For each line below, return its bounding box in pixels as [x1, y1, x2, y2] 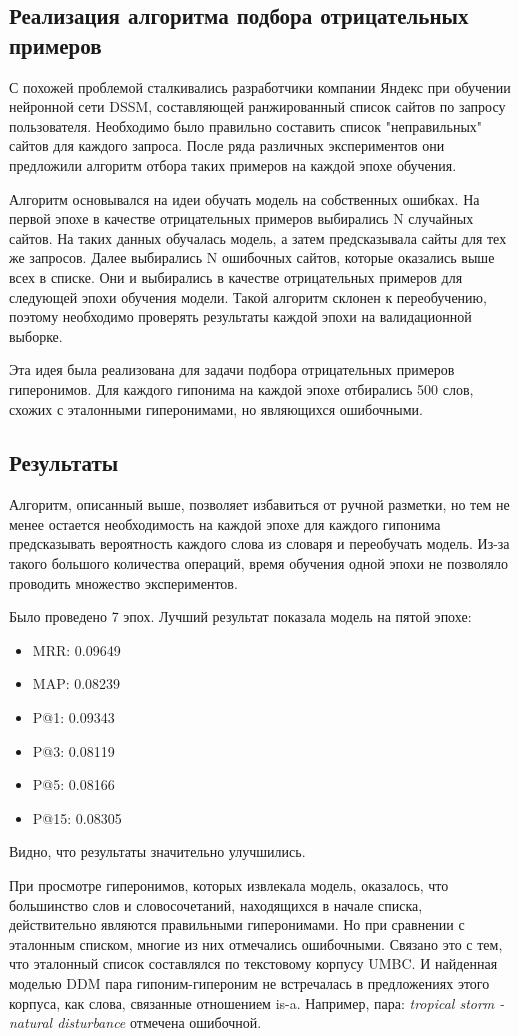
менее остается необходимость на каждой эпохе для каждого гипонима [9, 513, 441, 534]
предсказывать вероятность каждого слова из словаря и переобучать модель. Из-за [9, 533, 510, 554]
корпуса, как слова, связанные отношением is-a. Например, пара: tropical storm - [9, 992, 505, 1013]
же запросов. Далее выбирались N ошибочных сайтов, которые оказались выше [9, 247, 495, 268]
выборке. [9, 325, 63, 346]
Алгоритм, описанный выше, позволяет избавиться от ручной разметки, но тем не [9, 494, 510, 515]
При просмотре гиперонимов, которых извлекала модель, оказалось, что [9, 875, 449, 896]
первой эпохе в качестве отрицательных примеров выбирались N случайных [9, 208, 474, 229]
